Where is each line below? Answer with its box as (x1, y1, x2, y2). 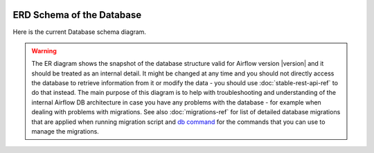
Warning (31, 46, 57, 55)
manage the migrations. (31, 127, 100, 136)
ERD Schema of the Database (12, 9, 142, 21)
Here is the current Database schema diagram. (12, 28, 147, 36)
